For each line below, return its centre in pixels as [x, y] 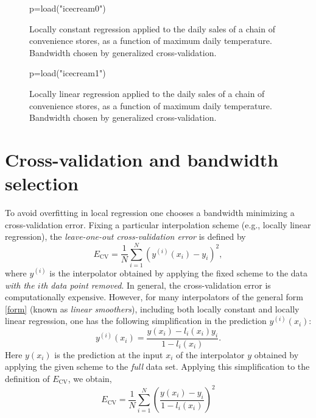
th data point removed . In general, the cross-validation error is [156, 285]
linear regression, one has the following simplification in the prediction [136, 321]
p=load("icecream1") [68, 73]
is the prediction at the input [109, 354]
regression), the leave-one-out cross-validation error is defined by [125, 236]
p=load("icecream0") [68, 8]
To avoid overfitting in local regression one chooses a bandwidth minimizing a [150, 213]
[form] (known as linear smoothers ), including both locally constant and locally [152, 308]
